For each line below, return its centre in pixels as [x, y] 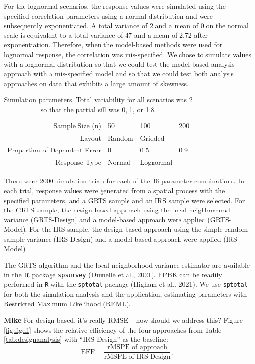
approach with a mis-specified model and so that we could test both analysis [119, 74]
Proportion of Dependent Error [54, 150]
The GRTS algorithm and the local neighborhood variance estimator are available [127, 265]
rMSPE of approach [138, 348]
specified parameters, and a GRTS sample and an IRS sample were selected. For [125, 200]
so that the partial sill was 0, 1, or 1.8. [98, 109]
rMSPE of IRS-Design [137, 357]
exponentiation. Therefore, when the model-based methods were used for [113, 45]
